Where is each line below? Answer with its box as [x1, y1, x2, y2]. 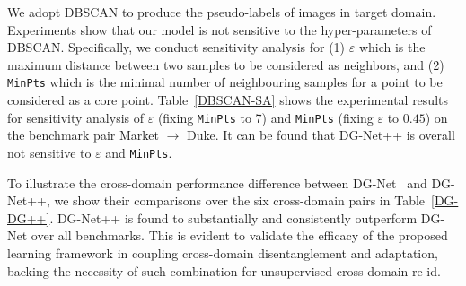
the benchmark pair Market [7, 126, 159, 144]
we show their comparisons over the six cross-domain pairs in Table [54, 191, 426, 210]
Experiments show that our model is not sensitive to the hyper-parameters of [7, 20, 432, 39]
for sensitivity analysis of [7, 108, 145, 126]
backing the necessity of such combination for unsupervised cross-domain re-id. [7, 261, 441, 280]
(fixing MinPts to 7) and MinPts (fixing [157, 108, 374, 126]
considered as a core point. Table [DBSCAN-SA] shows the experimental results [7, 91, 448, 109]
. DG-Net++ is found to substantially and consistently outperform [49, 208, 418, 227]
